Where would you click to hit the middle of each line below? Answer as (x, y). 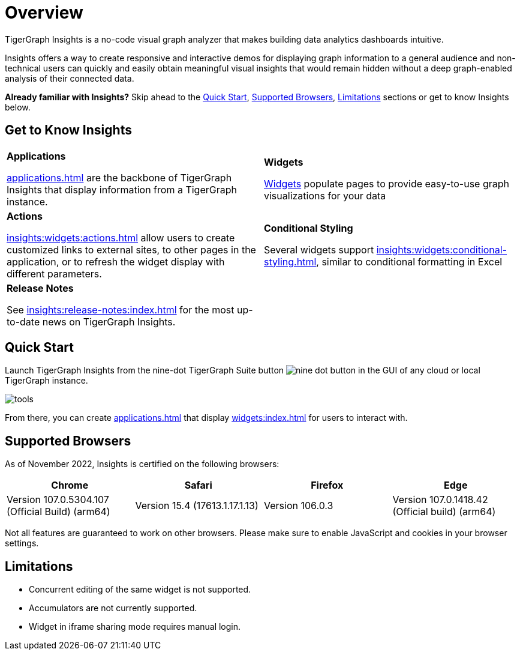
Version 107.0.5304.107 (58, 500)
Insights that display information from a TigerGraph (122, 189)
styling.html (290, 261)
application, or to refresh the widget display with (116, 261)
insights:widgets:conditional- (442, 249)
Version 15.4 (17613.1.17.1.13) (197, 506)
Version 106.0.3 (299, 506)
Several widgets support (319, 249)
